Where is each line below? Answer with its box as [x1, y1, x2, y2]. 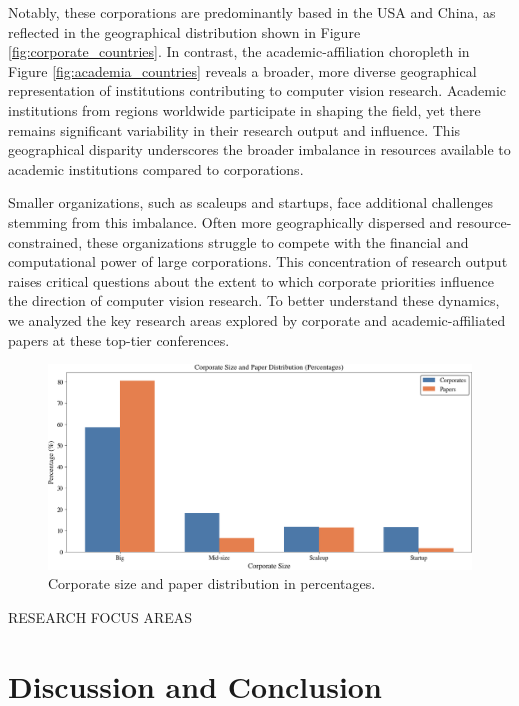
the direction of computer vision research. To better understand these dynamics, [8, 290, 500, 311]
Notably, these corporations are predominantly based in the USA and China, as [8, 2, 496, 22]
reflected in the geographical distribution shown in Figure [8, 21, 361, 42]
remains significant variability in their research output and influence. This [8, 119, 461, 140]
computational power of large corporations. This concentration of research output [8, 251, 508, 272]
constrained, [8, 231, 83, 252]
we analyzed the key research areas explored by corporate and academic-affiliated [8, 309, 506, 330]
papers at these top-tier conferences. [8, 329, 230, 350]
